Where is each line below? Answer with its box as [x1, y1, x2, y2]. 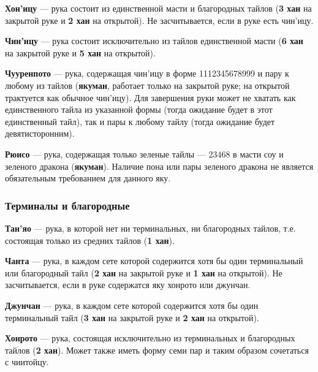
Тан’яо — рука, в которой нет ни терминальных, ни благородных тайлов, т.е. [5, 221, 296, 234]
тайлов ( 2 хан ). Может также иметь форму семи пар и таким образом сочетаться [5, 343, 309, 356]
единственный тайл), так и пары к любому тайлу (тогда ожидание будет [5, 115, 275, 127]
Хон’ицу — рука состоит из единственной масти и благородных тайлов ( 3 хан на [5, 2, 312, 14]
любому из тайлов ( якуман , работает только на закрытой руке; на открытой [5, 78, 290, 91]
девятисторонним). [5, 127, 75, 140]
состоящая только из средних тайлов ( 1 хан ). [5, 233, 175, 246]
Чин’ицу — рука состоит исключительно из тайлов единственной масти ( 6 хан [5, 34, 303, 47]
